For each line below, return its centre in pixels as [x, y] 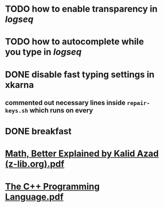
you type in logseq [43, 52]
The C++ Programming [52, 186]
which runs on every [61, 110]
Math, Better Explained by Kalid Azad [82, 154]
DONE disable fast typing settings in [80, 74]
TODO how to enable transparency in [81, 9]
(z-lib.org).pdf [35, 164]
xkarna [20, 85]
